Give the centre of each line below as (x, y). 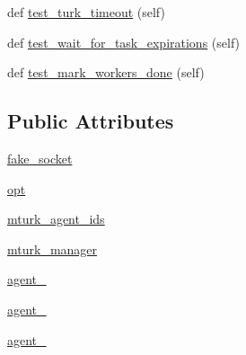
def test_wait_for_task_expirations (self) (124, 42)
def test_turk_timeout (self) (86, 12)
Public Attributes (91, 121)
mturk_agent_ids (56, 219)
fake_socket (40, 158)
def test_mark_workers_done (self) (106, 72)
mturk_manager (53, 248)
